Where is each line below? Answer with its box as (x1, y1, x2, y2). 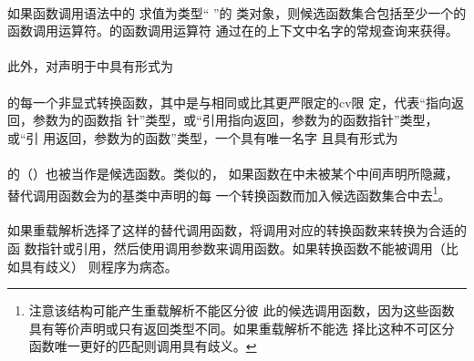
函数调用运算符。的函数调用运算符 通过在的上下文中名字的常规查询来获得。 (7, 21, 459, 40)
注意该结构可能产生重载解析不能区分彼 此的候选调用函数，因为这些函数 (28, 301, 455, 320)
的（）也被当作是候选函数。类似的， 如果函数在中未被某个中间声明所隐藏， (7, 163, 459, 182)
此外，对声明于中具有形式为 (7, 57, 173, 76)
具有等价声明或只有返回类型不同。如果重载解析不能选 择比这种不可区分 (28, 318, 455, 337)
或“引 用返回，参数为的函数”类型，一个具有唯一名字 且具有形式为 (7, 128, 398, 147)
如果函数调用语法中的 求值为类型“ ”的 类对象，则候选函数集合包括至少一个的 (7, 3, 467, 22)
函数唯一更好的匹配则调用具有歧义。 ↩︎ (28, 336, 257, 356)
